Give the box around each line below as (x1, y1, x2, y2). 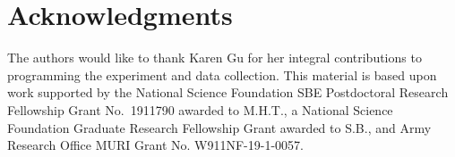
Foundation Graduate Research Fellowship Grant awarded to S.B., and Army (7, 118, 432, 136)
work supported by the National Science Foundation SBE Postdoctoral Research (7, 83, 449, 102)
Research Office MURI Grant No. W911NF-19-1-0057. (7, 136, 304, 154)
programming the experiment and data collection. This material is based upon (7, 65, 437, 84)
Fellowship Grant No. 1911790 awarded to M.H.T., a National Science (7, 100, 393, 119)
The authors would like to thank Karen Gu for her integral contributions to (7, 48, 422, 67)
